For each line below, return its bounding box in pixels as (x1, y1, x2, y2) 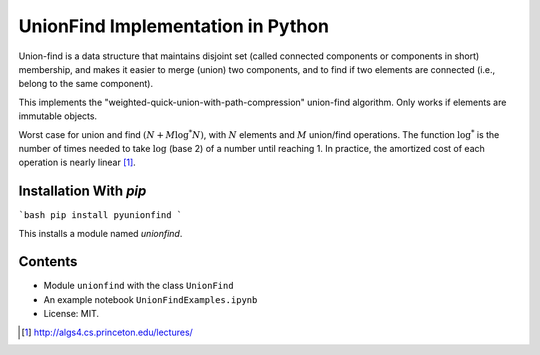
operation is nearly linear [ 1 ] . (18, 156, 137, 169)
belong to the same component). (18, 78, 154, 90)
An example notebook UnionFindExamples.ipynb (43, 293, 258, 305)
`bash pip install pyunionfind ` (18, 210, 183, 221)
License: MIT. (43, 308, 100, 320)
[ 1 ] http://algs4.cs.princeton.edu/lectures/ (21, 326, 194, 338)
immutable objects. (18, 110, 98, 122)
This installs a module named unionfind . (18, 227, 183, 239)
